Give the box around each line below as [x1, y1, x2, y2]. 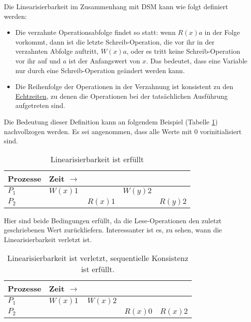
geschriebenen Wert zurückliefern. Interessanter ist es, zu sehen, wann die [4, 225, 222, 235]
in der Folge [204, 27, 240, 37]
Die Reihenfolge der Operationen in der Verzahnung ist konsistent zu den [15, 81, 234, 92]
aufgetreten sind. [15, 100, 66, 110]
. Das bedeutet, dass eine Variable [146, 55, 248, 65]
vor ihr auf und [15, 55, 61, 65]
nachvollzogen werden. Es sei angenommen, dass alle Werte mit [4, 126, 192, 136]
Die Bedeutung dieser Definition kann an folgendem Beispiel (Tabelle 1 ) [4, 116, 218, 126]
